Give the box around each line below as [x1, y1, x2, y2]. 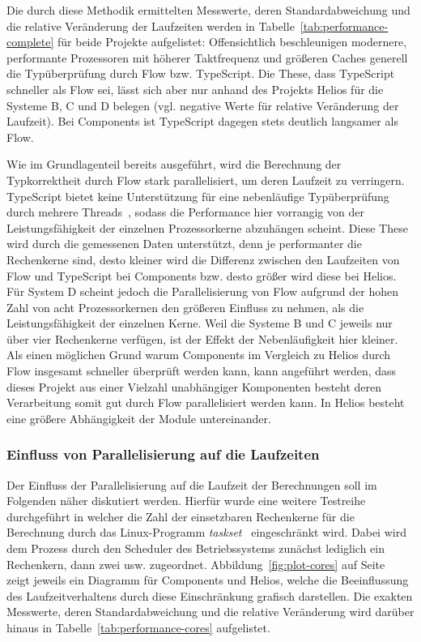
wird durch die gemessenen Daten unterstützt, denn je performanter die [6, 235, 362, 252]
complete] [6, 33, 54, 50]
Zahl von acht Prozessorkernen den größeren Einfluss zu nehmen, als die [6, 298, 364, 315]
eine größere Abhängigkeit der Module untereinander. [6, 409, 271, 426]
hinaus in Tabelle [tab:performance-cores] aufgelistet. [6, 619, 270, 636]
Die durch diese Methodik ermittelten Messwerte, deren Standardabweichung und [6, 2, 410, 18]
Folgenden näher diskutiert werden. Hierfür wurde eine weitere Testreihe [6, 492, 366, 509]
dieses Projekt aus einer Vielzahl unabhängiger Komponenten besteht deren [6, 378, 382, 395]
